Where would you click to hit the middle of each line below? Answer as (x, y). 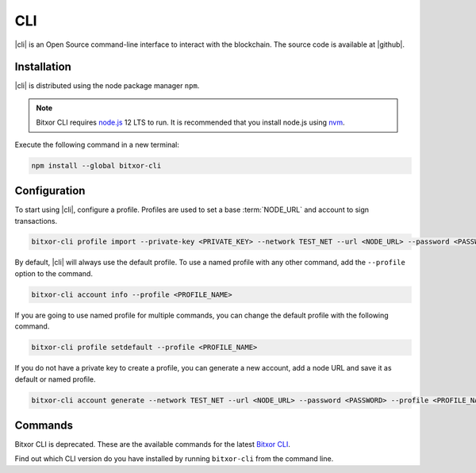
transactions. (36, 221)
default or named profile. (55, 379)
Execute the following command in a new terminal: (97, 144)
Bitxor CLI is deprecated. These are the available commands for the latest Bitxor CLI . (153, 444)
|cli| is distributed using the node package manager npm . (107, 86)
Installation (43, 67)
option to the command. (54, 273)
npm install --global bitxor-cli (96, 165)
